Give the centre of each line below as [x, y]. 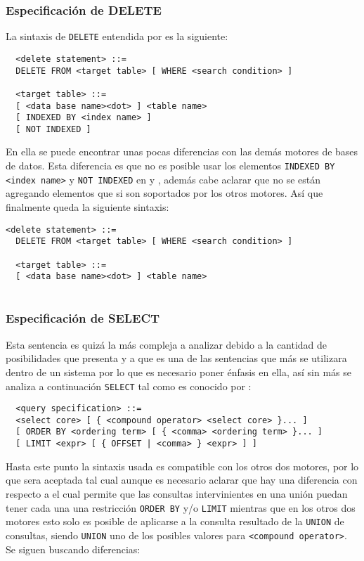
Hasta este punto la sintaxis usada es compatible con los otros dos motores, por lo [182, 466]
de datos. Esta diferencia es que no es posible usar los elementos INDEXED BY [170, 166]
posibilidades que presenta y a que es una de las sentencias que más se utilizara [176, 358]
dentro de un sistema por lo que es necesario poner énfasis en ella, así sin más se [179, 372]
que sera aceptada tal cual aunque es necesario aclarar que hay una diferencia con [182, 480]
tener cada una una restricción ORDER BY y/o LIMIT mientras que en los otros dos [181, 507]
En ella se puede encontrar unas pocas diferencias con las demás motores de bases [182, 151]
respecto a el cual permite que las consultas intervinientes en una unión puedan [177, 493]
